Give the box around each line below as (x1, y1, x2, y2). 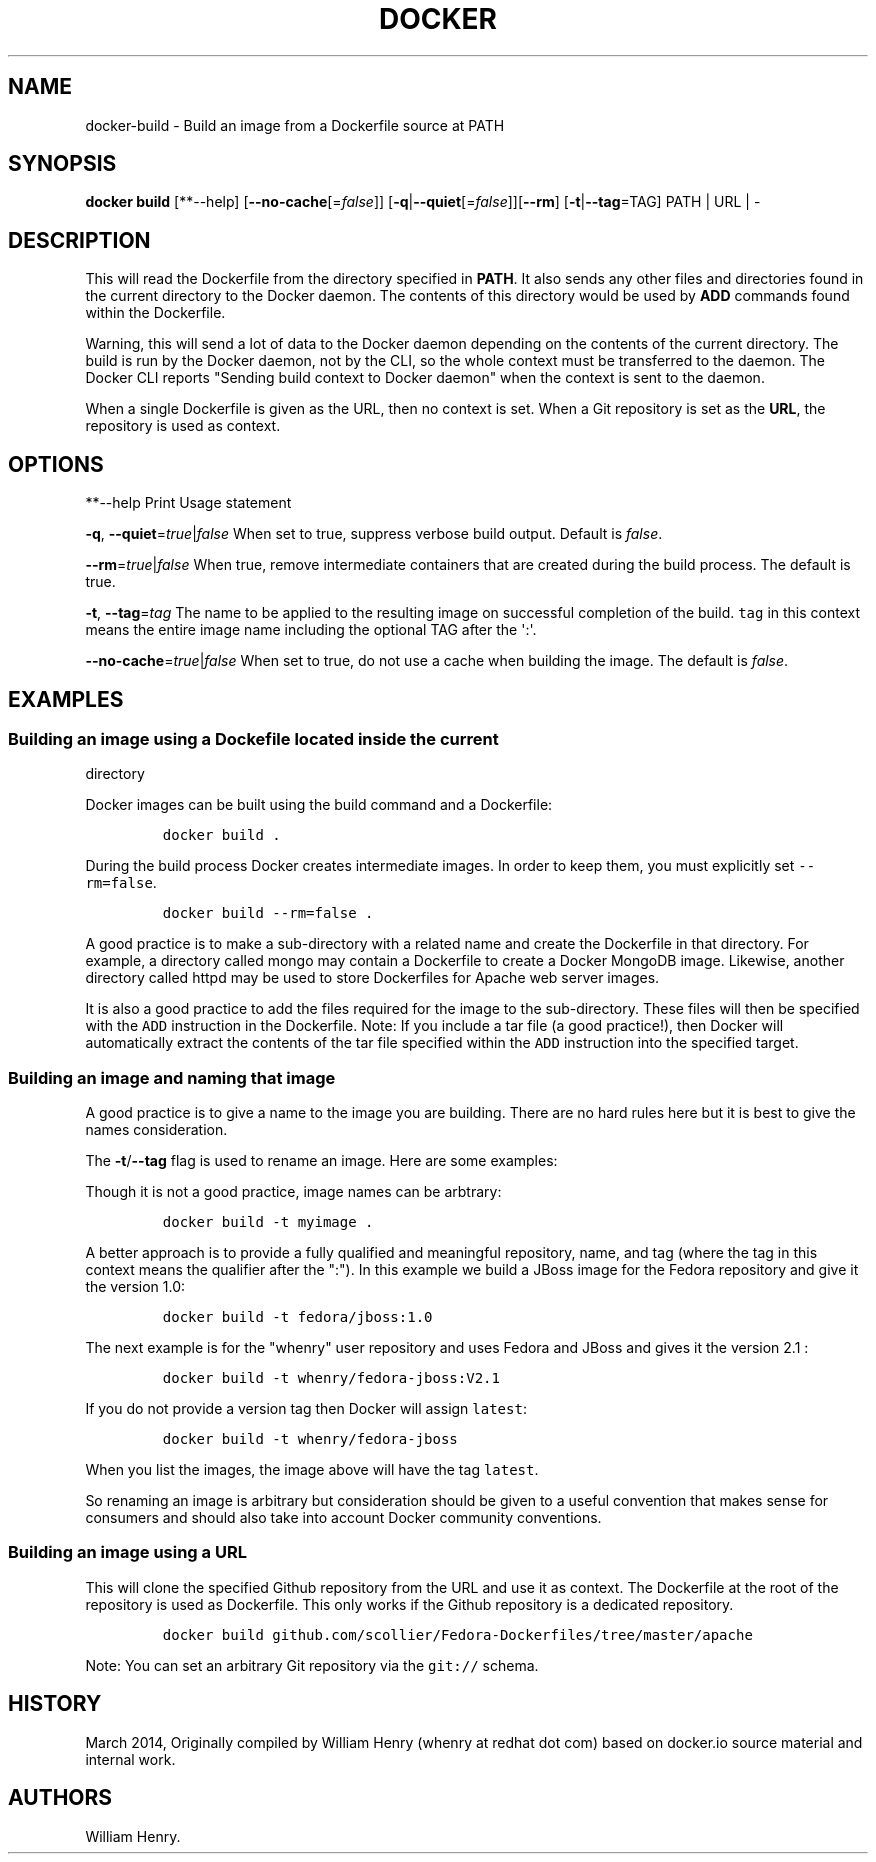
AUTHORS (8, 1785, 113, 1811)
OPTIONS (8, 451, 104, 477)
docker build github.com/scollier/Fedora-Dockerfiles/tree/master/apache (162, 1626, 753, 1643)
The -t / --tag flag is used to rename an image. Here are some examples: (85, 1152, 558, 1170)
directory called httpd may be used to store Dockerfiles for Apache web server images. (85, 969, 660, 987)
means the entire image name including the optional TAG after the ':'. (85, 621, 537, 639)
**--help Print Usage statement (85, 494, 292, 512)
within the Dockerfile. (85, 304, 226, 322)
